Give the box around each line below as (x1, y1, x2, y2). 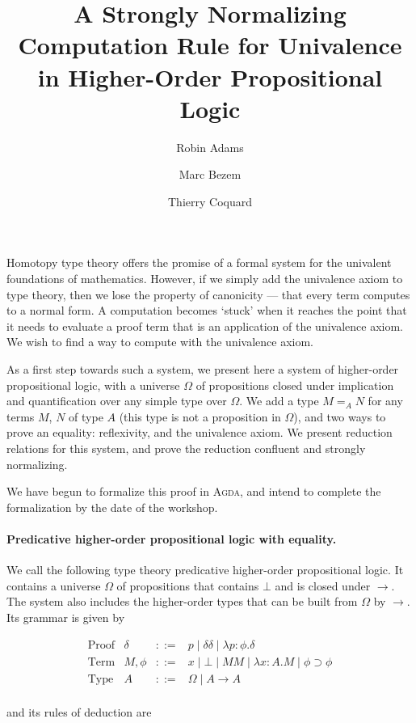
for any (368, 392, 403, 409)
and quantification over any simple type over (6, 392, 227, 409)
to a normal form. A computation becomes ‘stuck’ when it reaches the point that (6, 302, 407, 319)
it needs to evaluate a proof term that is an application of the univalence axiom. (6, 317, 404, 334)
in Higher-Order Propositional (37, 60, 383, 93)
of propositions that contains (116, 577, 259, 594)
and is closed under (275, 577, 371, 594)
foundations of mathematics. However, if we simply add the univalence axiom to (6, 270, 403, 287)
